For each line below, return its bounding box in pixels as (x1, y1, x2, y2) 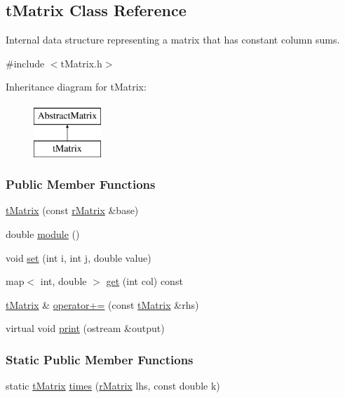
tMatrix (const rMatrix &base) (6, 203, 139, 218)
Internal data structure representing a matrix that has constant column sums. (6, 32, 340, 47)
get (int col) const (106, 274, 183, 288)
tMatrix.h (60, 55, 102, 70)
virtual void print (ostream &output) (6, 321, 165, 336)
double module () (6, 226, 80, 241)
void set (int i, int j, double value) (6, 250, 151, 265)
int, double (40, 274, 87, 288)
